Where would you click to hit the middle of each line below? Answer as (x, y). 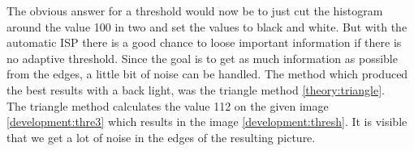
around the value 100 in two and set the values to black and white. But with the (207, 26)
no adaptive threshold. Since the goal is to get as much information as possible (202, 58)
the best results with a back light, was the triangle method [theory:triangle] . (196, 89)
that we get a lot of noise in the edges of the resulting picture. (161, 137)
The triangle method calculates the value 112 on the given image (168, 105)
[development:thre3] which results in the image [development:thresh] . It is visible (207, 122)
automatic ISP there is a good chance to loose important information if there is (204, 42)
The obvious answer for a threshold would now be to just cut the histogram (195, 10)
